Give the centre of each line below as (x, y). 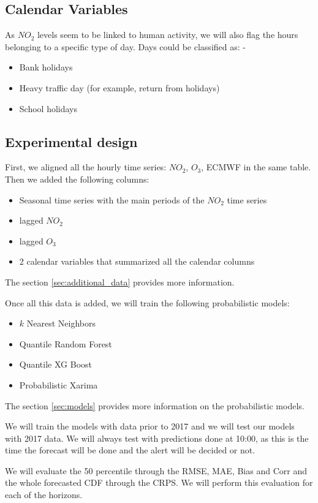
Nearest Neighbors (61, 323)
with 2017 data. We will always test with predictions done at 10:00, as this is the (157, 438)
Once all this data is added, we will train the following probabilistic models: (147, 302)
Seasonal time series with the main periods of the (112, 199)
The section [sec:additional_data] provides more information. (120, 282)
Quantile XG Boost (55, 364)
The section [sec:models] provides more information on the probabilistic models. (155, 405)
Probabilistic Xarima (59, 384)
